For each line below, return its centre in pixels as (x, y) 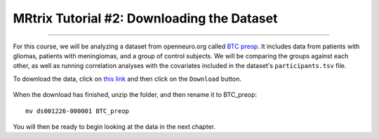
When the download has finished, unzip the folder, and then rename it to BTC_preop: (135, 95)
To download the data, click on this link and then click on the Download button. (127, 79)
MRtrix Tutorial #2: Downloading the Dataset (145, 18)
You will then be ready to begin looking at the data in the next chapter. (114, 126)
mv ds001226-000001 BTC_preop (78, 111)
